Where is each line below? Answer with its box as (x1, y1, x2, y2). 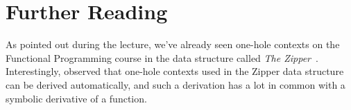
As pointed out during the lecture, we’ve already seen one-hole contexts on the (6, 37, 340, 52)
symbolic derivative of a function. (6, 91, 147, 105)
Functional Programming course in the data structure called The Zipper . (6, 50, 318, 65)
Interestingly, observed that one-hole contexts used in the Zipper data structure (6, 64, 344, 78)
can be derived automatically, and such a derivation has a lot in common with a (6, 77, 345, 91)
